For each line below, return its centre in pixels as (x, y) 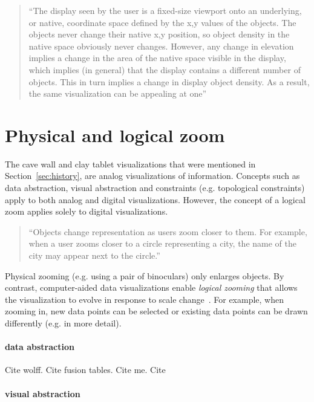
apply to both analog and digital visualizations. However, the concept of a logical (155, 199)
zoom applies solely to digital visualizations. (87, 211)
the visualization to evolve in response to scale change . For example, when (144, 299)
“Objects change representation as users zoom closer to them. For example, (168, 231)
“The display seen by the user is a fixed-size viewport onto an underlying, (165, 10)
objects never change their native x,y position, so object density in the (159, 34)
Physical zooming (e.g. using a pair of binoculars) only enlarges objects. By (145, 275)
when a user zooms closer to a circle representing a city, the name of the (162, 243)
